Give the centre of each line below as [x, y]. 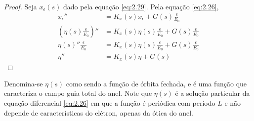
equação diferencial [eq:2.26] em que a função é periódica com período [110, 102]
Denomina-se [23, 83]
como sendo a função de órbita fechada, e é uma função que [156, 83]
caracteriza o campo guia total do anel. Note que [78, 93]
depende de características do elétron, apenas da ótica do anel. [99, 112]
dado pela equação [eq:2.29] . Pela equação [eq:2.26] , [141, 6]
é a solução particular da [212, 93]
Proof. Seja [21, 6]
